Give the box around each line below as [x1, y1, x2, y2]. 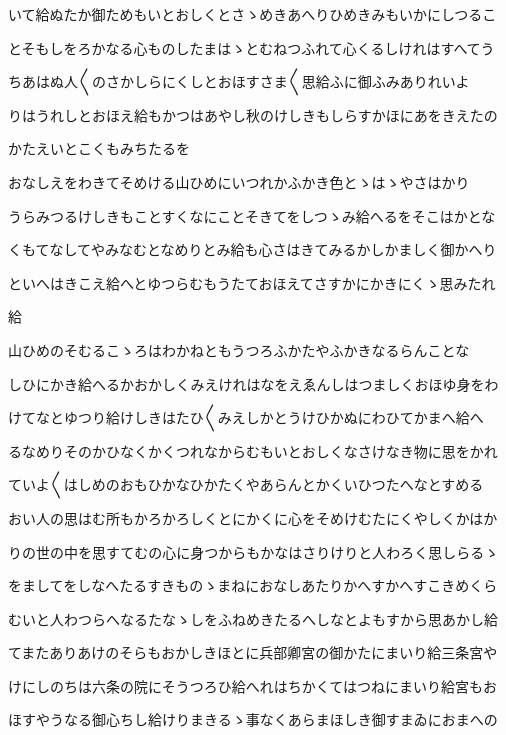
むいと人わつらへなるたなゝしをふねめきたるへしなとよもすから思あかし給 [8, 608, 498, 629]
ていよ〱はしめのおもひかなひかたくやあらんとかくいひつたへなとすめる [8, 474, 484, 495]
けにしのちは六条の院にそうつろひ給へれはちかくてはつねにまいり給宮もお [8, 675, 498, 696]
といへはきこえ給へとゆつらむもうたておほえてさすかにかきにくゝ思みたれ [8, 272, 496, 293]
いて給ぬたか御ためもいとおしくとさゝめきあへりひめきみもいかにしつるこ [8, 4, 497, 24]
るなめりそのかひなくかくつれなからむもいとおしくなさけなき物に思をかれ [8, 440, 498, 461]
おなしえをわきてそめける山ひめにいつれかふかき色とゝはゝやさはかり [8, 171, 470, 192]
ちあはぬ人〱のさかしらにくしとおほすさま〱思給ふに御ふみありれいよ [8, 71, 470, 92]
